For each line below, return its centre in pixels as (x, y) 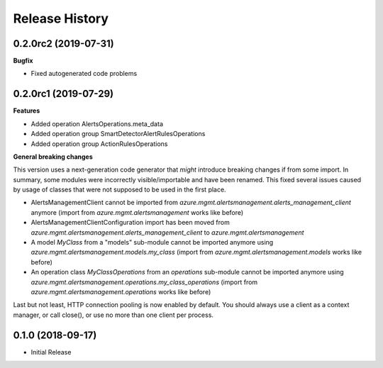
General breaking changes (53, 157)
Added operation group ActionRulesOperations (99, 144)
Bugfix (23, 61)
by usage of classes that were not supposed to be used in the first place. (120, 190)
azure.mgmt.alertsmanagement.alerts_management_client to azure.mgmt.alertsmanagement (167, 232)
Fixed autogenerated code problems (84, 74)
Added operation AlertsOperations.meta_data (97, 123)
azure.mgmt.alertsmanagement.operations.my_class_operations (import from (144, 282)
